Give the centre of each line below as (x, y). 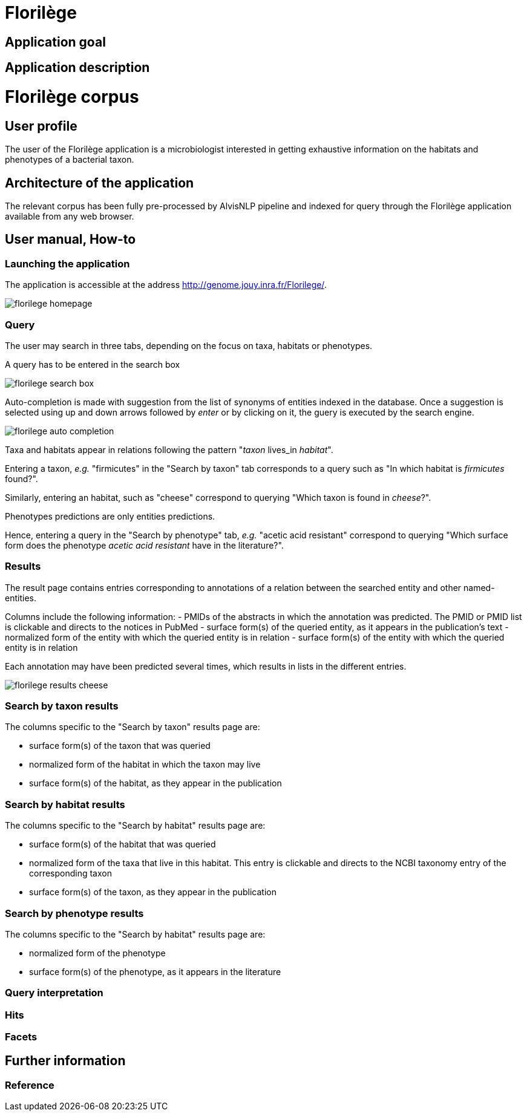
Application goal (55, 42)
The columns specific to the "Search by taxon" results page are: (133, 727)
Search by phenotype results (74, 913)
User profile (41, 126)
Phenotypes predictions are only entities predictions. (110, 516)
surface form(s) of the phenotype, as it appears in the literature (155, 971)
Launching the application (67, 263)
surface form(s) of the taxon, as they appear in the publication (153, 892)
